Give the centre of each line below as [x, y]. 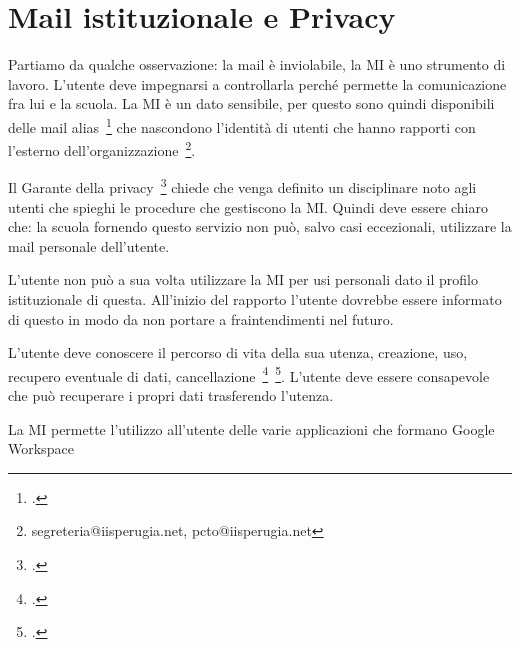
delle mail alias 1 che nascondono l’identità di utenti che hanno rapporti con [242, 125]
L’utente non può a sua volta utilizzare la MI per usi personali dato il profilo [243, 279]
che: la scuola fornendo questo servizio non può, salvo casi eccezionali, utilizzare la [260, 226]
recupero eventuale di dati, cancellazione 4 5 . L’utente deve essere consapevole [249, 374]
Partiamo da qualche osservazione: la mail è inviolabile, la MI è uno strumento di [257, 64]
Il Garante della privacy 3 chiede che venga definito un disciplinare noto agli [242, 186]
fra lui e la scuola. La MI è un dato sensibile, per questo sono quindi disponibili [251, 103]
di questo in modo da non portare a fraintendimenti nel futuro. [201, 318]
